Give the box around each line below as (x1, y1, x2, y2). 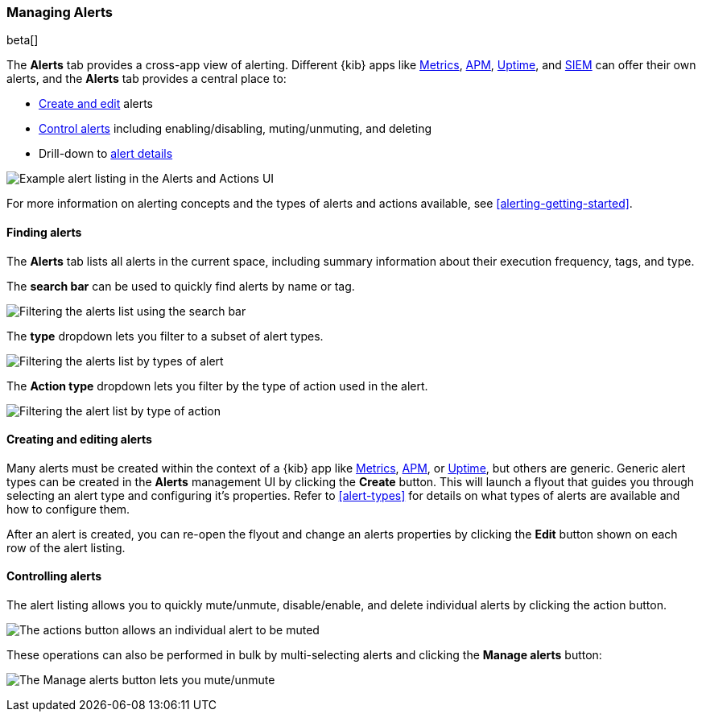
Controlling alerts (6, 569, 102, 584)
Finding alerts (6, 225, 82, 239)
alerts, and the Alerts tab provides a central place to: (6, 72, 287, 86)
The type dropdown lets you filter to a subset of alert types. (6, 328, 324, 343)
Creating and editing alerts (6, 432, 152, 447)
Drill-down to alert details (39, 146, 173, 161)
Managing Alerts (6, 4, 113, 20)
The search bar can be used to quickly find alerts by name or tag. (6, 279, 355, 293)
